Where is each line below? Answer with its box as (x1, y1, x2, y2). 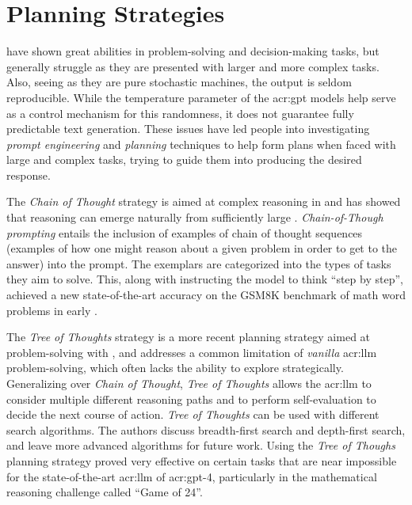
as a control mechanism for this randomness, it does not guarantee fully (6, 104, 354, 121)
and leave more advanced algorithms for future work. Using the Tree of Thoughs (6, 437, 395, 454)
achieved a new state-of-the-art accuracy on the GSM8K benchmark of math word (6, 287, 406, 303)
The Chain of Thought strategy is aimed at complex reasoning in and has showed (6, 193, 401, 210)
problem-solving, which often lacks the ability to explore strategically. (6, 359, 344, 376)
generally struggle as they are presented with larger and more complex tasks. (6, 58, 380, 74)
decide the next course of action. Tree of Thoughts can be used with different (6, 406, 380, 423)
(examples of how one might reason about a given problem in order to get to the (6, 240, 398, 256)
